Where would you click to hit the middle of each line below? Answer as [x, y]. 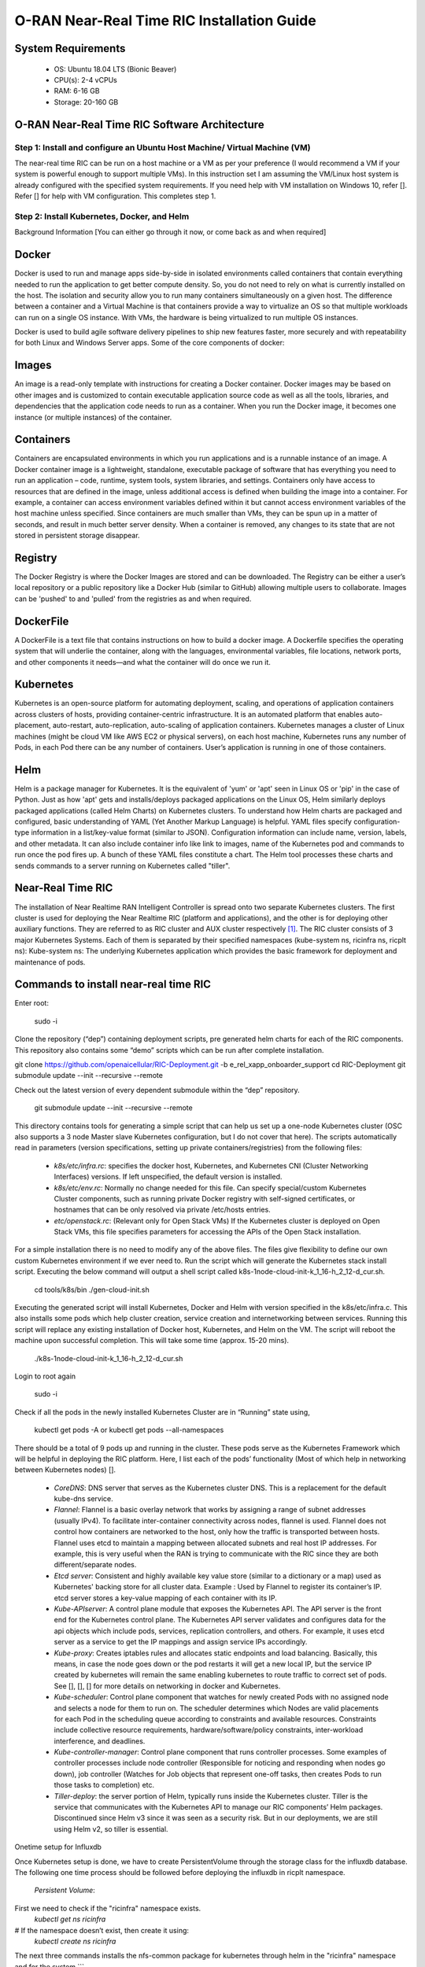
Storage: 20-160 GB [86, 101]
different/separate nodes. [95, 1565]
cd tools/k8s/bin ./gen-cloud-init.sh [92, 1290]
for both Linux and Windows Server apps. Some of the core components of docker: [150, 343]
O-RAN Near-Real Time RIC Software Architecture [139, 125]
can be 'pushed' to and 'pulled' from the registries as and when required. [133, 599]
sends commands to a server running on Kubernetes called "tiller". [122, 865]
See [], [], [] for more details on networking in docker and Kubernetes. [167, 1686]
